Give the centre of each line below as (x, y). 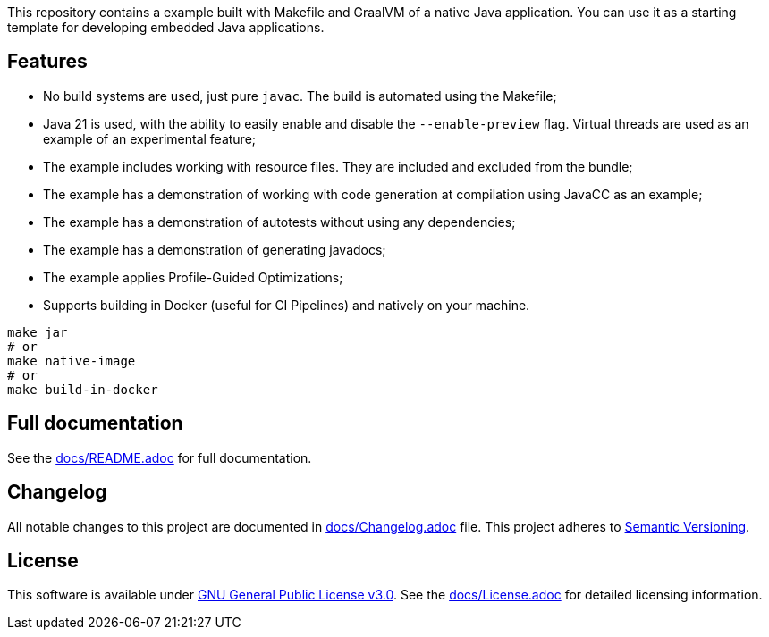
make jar (38, 332)
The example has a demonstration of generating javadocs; (215, 249)
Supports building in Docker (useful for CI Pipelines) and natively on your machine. (287, 305)
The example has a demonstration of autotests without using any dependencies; (279, 222)
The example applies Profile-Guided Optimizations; (193, 277)
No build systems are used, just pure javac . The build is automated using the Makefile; (300, 96)
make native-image (72, 360)
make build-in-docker (83, 389)
